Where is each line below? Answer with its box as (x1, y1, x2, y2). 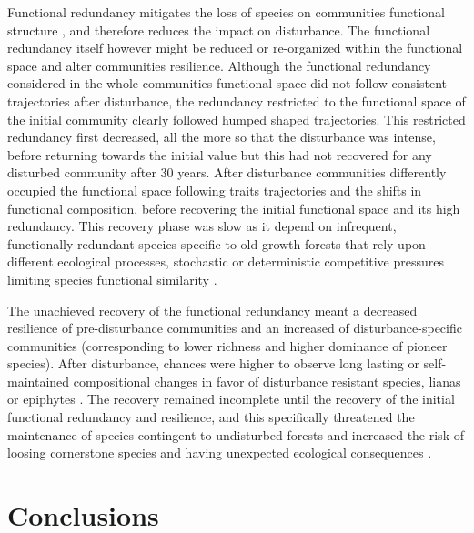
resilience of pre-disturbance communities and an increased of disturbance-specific (7, 318, 462, 337)
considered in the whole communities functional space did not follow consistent (7, 74, 448, 93)
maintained (7, 371, 70, 390)
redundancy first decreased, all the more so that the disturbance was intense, (7, 127, 436, 146)
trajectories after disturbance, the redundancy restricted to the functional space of (7, 91, 466, 110)
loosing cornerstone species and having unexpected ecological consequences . (7, 443, 432, 462)
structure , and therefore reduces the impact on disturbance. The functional (7, 20, 430, 39)
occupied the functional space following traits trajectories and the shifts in (7, 180, 422, 199)
